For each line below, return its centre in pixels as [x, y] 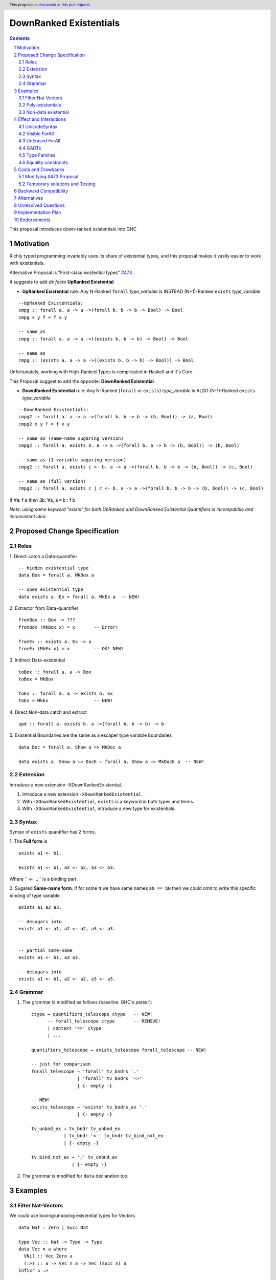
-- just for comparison [61, 1064]
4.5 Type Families [37, 155]
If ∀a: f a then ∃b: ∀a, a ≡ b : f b [42, 500]
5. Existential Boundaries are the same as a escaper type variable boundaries [91, 735]
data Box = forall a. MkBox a [56, 575]
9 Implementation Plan [38, 212]
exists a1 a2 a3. [40, 907]
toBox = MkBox [36, 679]
